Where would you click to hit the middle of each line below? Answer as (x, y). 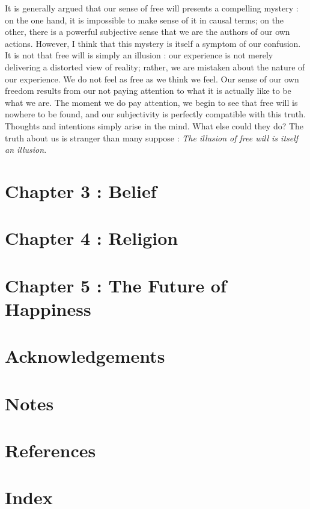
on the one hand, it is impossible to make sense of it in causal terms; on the (144, 20)
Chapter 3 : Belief (81, 190)
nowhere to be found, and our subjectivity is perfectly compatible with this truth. (155, 114)
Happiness (48, 308)
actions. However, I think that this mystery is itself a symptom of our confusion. (153, 43)
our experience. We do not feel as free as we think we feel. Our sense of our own (152, 79)
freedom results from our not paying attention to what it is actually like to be (148, 91)
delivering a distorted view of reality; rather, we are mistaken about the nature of (155, 66)
